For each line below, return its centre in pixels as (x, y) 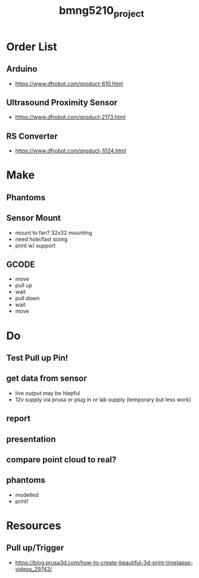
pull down (27, 298)
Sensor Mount (34, 218)
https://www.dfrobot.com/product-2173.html (70, 117)
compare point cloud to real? (61, 460)
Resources (34, 526)
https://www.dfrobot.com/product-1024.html (70, 151)
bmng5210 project (102, 11)
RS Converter (32, 136)
